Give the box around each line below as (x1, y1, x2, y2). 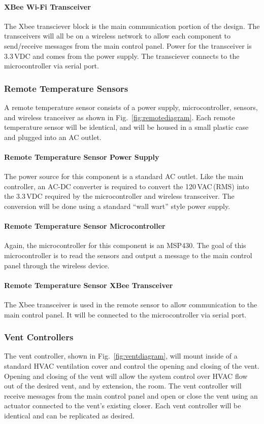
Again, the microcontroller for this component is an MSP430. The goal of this (4, 240, 246, 251)
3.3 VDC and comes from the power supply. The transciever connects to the (4, 50, 240, 61)
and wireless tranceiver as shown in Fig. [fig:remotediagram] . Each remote (4, 112, 235, 122)
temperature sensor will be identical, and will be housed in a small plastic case (4, 122, 249, 132)
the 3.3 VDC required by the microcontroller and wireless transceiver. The (4, 191, 235, 201)
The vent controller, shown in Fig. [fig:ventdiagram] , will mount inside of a (4, 350, 238, 361)
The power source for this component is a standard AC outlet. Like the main (4, 171, 244, 182)
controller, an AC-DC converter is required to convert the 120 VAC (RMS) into (4, 181, 249, 191)
